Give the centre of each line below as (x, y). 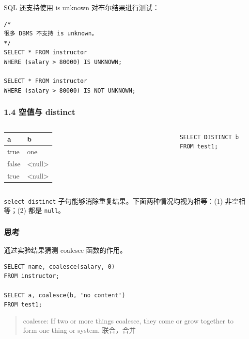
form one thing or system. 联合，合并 (79, 330)
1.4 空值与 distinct (40, 112)
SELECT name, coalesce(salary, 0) (60, 266)
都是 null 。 (47, 210)
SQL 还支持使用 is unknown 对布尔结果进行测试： (82, 7)
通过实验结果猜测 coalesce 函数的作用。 (65, 250)
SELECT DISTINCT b (209, 137)
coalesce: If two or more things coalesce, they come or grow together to (128, 320)
